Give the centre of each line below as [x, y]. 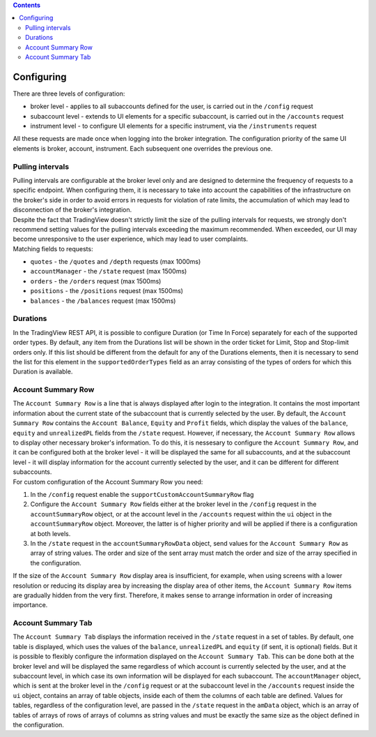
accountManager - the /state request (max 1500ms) [109, 271]
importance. [30, 605]
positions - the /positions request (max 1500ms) [107, 291]
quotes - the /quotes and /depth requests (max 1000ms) [116, 262]
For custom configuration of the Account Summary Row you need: [108, 482]
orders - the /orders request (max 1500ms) [96, 281]
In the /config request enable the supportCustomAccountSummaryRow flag [142, 494]
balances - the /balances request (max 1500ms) [103, 301]
